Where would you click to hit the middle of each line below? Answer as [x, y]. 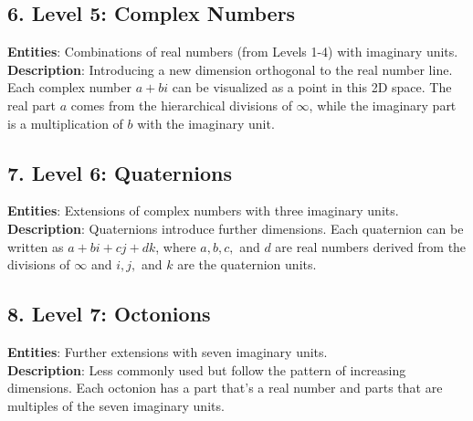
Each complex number [69, 87]
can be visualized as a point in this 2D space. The [312, 87]
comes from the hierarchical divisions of [181, 105]
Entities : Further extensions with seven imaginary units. [168, 351]
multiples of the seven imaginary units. [116, 405]
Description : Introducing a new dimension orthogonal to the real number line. [230, 69]
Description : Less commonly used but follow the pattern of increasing [207, 369]
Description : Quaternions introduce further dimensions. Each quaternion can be [236, 228]
